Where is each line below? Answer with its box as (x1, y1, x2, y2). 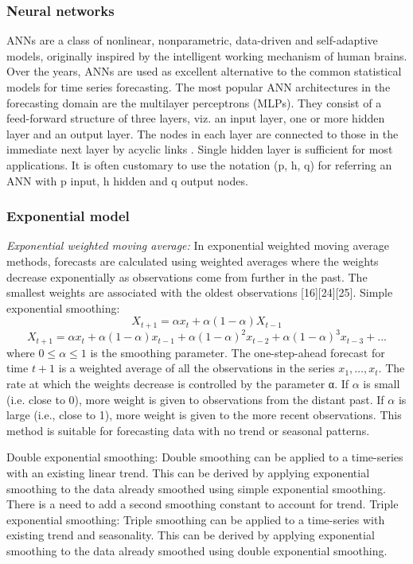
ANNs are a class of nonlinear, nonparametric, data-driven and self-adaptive (6, 32, 378, 49)
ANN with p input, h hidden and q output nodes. (6, 172, 248, 189)
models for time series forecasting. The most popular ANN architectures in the (6, 79, 391, 95)
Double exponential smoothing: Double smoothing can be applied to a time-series (6, 449, 403, 465)
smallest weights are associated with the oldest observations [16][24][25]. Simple (6, 284, 393, 301)
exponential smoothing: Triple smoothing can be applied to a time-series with (6, 511, 385, 527)
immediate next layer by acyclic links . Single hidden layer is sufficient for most (6, 141, 393, 158)
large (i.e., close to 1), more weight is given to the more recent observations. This (6, 406, 402, 423)
